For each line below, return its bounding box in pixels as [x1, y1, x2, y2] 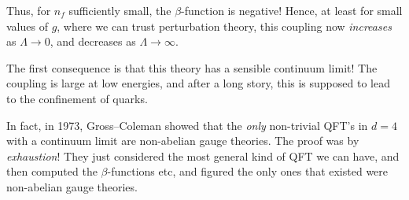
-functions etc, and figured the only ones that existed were [107, 163, 389, 180]
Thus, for [6, 2, 51, 18]
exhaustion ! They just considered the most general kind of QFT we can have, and [6, 147, 400, 164]
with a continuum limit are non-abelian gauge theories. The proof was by [6, 132, 359, 149]
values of [6, 17, 48, 34]
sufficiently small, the [68, 2, 171, 18]
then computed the [6, 163, 98, 180]
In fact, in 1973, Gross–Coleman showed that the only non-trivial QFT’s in [6, 117, 368, 133]
